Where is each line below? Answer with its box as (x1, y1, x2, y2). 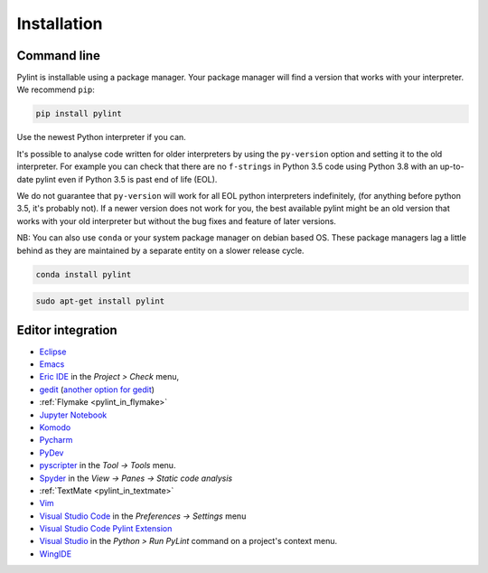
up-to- (439, 161, 465, 172)
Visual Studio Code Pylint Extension (39, 523, 173, 534)
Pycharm (39, 435, 73, 446)
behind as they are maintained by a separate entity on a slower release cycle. (16, 245, 305, 256)
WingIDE (39, 548, 72, 559)
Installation (16, 14, 103, 33)
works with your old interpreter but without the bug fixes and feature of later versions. (16, 215, 336, 226)
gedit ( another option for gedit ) (39, 384, 155, 395)
